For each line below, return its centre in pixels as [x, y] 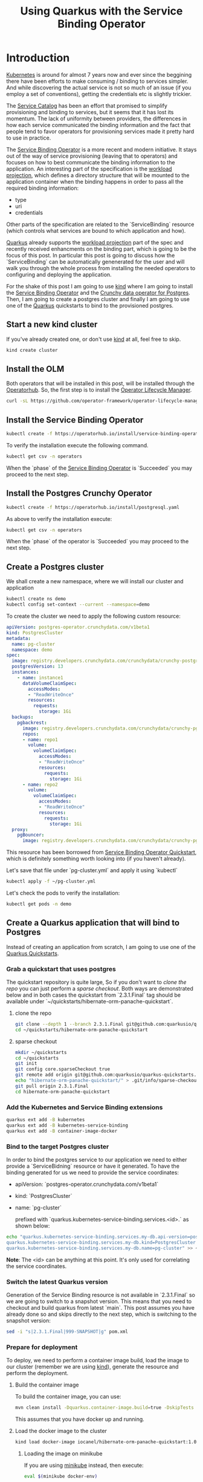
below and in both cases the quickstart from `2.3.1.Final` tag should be [94, 995]
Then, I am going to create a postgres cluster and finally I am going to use [98, 299]
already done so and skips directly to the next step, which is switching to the [101, 1314]
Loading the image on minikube [63, 1453]
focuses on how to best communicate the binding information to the [91, 162]
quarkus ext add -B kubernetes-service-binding [67, 1125]
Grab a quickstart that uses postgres [61, 969]
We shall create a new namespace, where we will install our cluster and [95, 581]
